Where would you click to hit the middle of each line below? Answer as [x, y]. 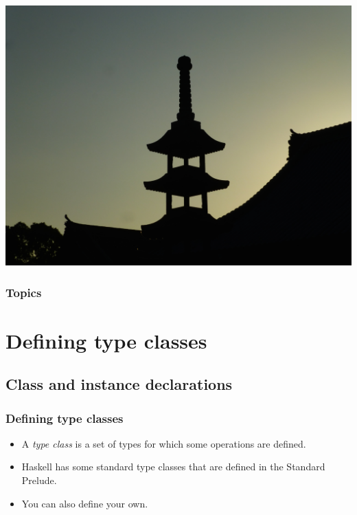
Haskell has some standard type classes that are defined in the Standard [173, 467]
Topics [24, 292]
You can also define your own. [85, 503]
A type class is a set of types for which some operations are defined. [164, 443]
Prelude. [39, 480]
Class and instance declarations [119, 384]
